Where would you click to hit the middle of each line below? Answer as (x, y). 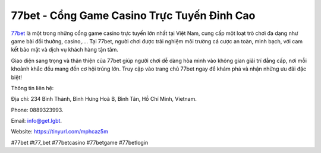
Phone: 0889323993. (37, 110)
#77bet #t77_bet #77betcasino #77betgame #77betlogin (80, 142)
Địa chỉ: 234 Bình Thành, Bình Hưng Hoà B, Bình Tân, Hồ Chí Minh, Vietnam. (104, 99)
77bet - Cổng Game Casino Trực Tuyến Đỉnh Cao (133, 15)
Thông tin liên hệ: (32, 88)
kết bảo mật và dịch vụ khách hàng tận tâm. (64, 50)
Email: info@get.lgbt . (37, 121)
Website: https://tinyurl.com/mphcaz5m (59, 132)
